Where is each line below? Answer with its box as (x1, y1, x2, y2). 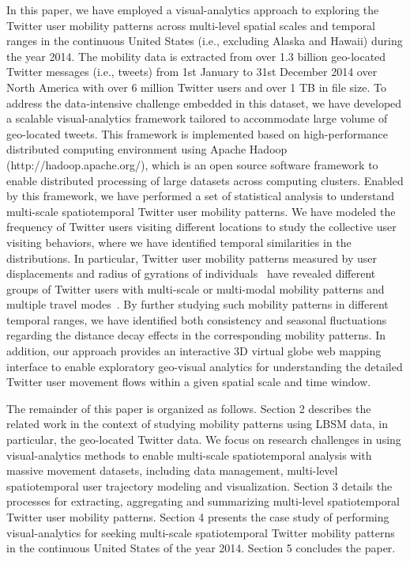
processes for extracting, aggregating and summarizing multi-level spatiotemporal (6, 493, 401, 510)
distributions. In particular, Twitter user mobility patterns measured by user (6, 249, 378, 266)
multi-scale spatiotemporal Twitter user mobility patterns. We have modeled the (6, 203, 396, 219)
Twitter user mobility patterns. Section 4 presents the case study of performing (6, 509, 389, 525)
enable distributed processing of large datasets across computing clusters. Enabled (6, 172, 404, 188)
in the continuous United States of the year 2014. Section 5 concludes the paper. (6, 540, 396, 556)
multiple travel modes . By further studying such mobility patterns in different (6, 296, 389, 313)
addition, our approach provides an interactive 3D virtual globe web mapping (6, 343, 382, 359)
